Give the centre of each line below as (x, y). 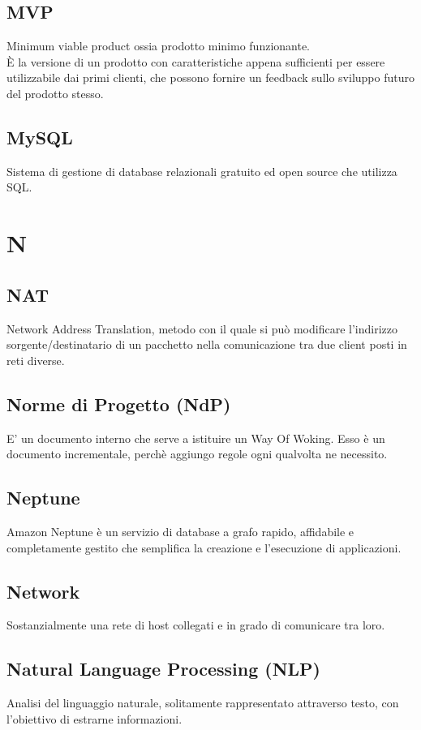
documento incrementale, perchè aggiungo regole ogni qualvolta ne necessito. (197, 454)
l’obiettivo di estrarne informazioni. (95, 718)
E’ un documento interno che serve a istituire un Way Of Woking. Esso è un (196, 438)
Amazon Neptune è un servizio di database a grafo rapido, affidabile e (180, 531)
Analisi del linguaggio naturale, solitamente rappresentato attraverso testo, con (203, 703)
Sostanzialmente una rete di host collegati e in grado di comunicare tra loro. (196, 625)
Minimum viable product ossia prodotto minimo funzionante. (159, 46)
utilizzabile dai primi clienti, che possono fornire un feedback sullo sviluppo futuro (210, 77)
